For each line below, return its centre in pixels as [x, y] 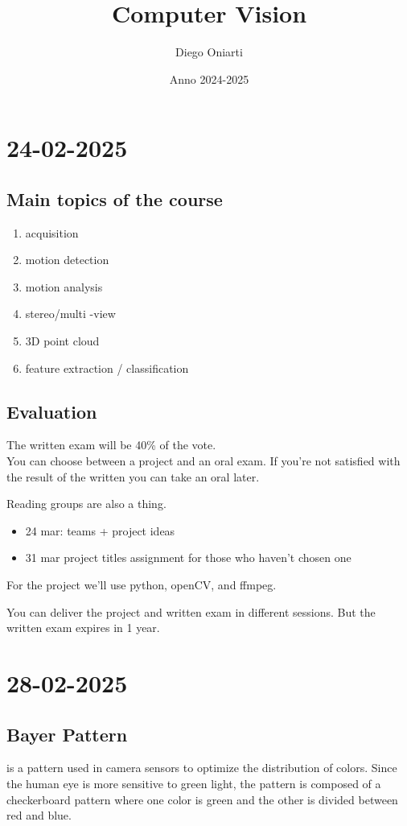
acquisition [52, 232]
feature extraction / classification [107, 368]
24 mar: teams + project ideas [100, 530]
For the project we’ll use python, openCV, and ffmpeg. [142, 585]
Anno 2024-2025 [209, 78]
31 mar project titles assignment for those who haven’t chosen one [188, 558]
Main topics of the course [115, 198]
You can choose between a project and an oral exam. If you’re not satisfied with [203, 461]
